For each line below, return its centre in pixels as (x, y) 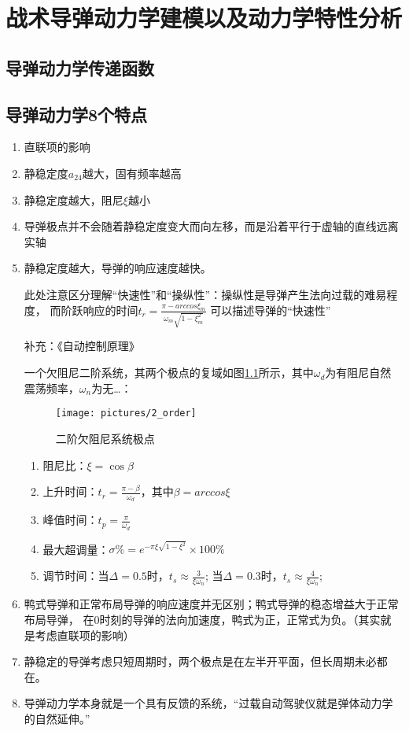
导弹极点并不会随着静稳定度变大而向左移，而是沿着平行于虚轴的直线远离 (211, 226)
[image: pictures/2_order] (126, 413)
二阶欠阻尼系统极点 (105, 438)
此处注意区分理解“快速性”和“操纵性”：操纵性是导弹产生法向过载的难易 (205, 294)
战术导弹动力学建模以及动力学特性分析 (204, 18)
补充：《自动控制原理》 (82, 346)
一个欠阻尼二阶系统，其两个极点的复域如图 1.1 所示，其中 (169, 373)
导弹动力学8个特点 (77, 114)
